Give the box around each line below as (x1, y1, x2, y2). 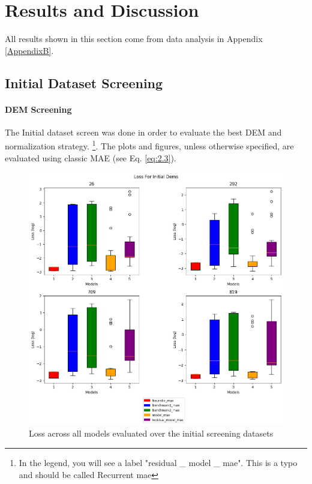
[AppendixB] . (5, 44, 54, 56)
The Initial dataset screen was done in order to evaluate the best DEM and (5, 125, 282, 138)
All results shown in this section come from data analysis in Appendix (5, 32, 263, 45)
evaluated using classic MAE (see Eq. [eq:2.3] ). (5, 151, 176, 164)
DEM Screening (5, 103, 72, 115)
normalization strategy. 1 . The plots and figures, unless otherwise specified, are (5, 138, 294, 152)
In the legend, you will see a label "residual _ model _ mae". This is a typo (19, 456, 298, 468)
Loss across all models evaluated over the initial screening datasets (29, 427, 274, 440)
